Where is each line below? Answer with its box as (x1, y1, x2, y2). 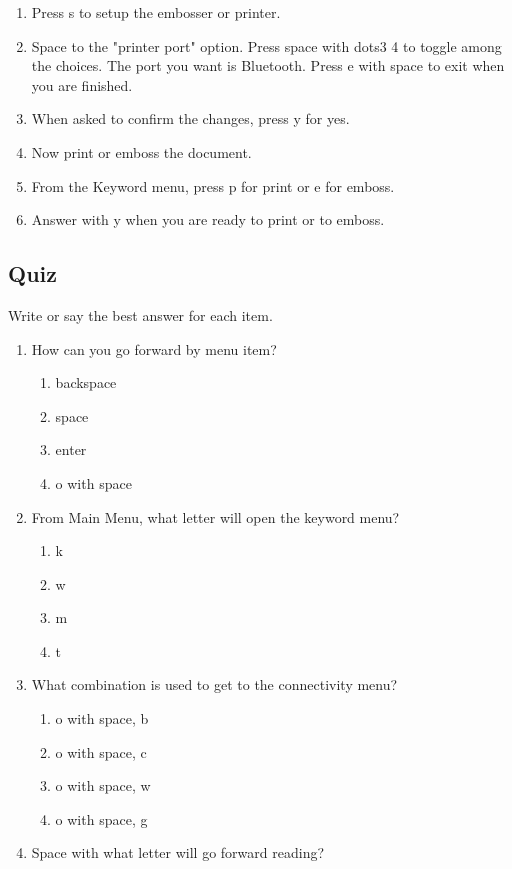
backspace (55, 372, 117, 393)
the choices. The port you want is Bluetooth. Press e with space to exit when (31, 55, 505, 76)
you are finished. (31, 74, 133, 95)
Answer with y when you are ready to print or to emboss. (31, 209, 385, 230)
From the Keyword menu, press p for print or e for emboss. (31, 175, 395, 196)
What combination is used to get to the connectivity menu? (31, 674, 398, 695)
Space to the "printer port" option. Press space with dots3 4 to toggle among (31, 35, 502, 56)
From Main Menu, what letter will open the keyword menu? (31, 506, 400, 527)
